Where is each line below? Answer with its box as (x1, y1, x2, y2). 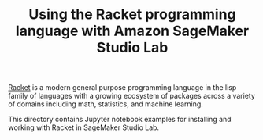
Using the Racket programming (28, 5, 236, 23)
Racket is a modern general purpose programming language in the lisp (8, 83, 237, 92)
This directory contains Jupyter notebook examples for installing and (8, 115, 232, 124)
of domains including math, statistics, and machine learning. (8, 99, 203, 109)
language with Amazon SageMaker (15, 22, 250, 40)
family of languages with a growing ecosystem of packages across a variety (8, 92, 256, 101)
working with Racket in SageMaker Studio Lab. (8, 123, 160, 132)
